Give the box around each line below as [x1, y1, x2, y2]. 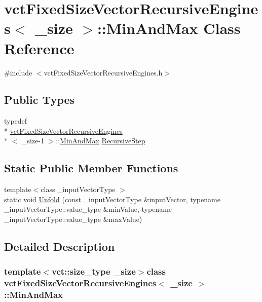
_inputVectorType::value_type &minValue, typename [4, 204, 172, 214]
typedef [4, 116, 27, 126]
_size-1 [21, 135, 44, 146]
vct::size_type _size [51, 265, 136, 278]
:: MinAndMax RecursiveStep [56, 135, 145, 146]
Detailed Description [4, 239, 115, 254]
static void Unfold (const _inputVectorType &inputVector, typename [4, 194, 220, 204]
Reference [4, 37, 74, 58]
